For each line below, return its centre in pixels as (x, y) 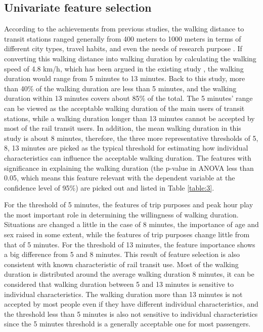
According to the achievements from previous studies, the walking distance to (124, 29)
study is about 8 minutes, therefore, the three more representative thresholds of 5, (131, 138)
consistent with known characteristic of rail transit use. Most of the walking (121, 264)
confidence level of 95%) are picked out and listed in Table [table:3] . (109, 187)
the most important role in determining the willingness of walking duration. (121, 214)
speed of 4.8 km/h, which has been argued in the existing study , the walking (124, 68)
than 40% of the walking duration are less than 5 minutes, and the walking (120, 88)
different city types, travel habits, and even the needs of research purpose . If (123, 48)
